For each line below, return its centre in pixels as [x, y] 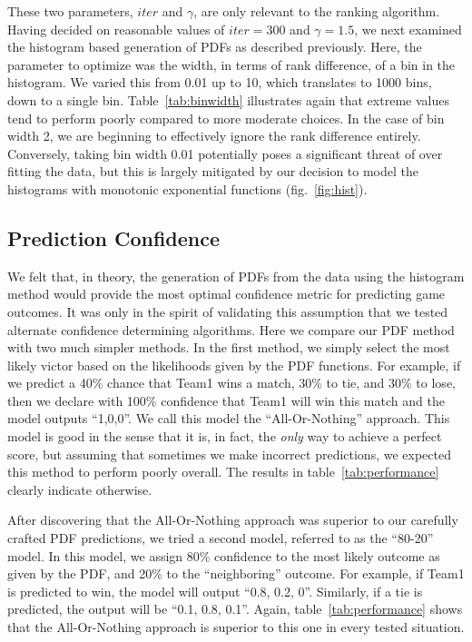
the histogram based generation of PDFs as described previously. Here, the [215, 47]
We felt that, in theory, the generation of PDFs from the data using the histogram [236, 276]
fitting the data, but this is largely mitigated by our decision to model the [213, 171]
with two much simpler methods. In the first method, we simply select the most [229, 347]
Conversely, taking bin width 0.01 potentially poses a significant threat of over [225, 153]
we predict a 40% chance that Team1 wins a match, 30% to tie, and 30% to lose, [231, 383]
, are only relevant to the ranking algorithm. [317, 11]
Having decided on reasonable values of [116, 29]
